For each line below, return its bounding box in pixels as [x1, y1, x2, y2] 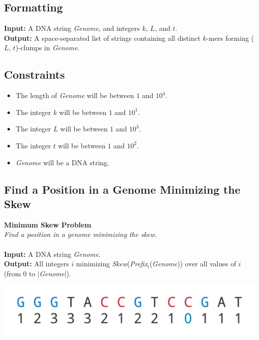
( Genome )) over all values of [149, 258, 236, 269]
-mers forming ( [206, 32, 254, 43]
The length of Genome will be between [15, 90, 134, 101]
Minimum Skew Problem [4, 219, 92, 229]
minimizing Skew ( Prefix [76, 258, 148, 269]
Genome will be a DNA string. [15, 157, 110, 167]
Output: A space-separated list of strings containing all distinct [4, 32, 201, 43]
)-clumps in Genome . [15, 42, 80, 53]
